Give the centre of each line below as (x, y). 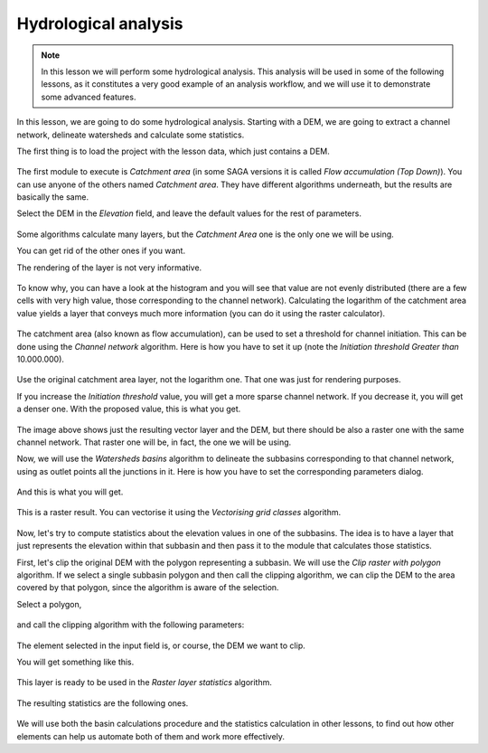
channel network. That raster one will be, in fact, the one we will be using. (154, 442)
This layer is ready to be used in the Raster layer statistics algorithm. (145, 682)
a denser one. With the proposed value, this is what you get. (129, 409)
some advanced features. (89, 97)
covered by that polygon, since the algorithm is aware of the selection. (148, 588)
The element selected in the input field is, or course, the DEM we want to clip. (161, 645)
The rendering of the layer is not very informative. (109, 268)
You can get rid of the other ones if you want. (101, 251)
